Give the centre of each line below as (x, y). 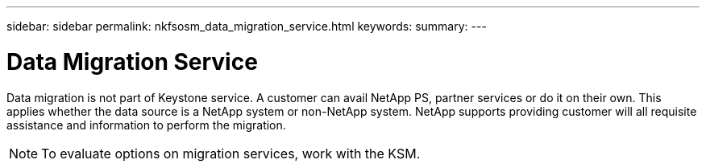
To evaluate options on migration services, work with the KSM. (231, 153)
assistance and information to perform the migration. (146, 125)
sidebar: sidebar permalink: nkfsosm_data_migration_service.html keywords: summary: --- (247, 26)
